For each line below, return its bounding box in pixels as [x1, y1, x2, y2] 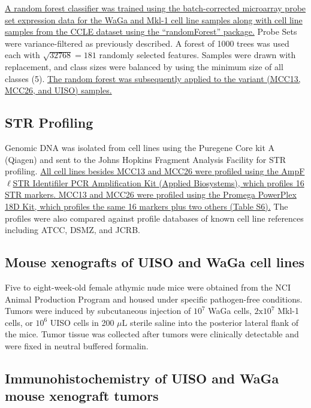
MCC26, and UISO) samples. [5, 84, 112, 96]
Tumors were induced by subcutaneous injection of [5, 304, 191, 317]
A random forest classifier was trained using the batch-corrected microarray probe [5, 2, 306, 14]
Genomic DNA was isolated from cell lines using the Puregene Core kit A [5, 141, 275, 153]
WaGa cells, [208, 304, 252, 317]
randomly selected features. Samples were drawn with [99, 49, 296, 61]
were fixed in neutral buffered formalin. [5, 339, 149, 352]
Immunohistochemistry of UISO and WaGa [5, 368, 279, 387]
